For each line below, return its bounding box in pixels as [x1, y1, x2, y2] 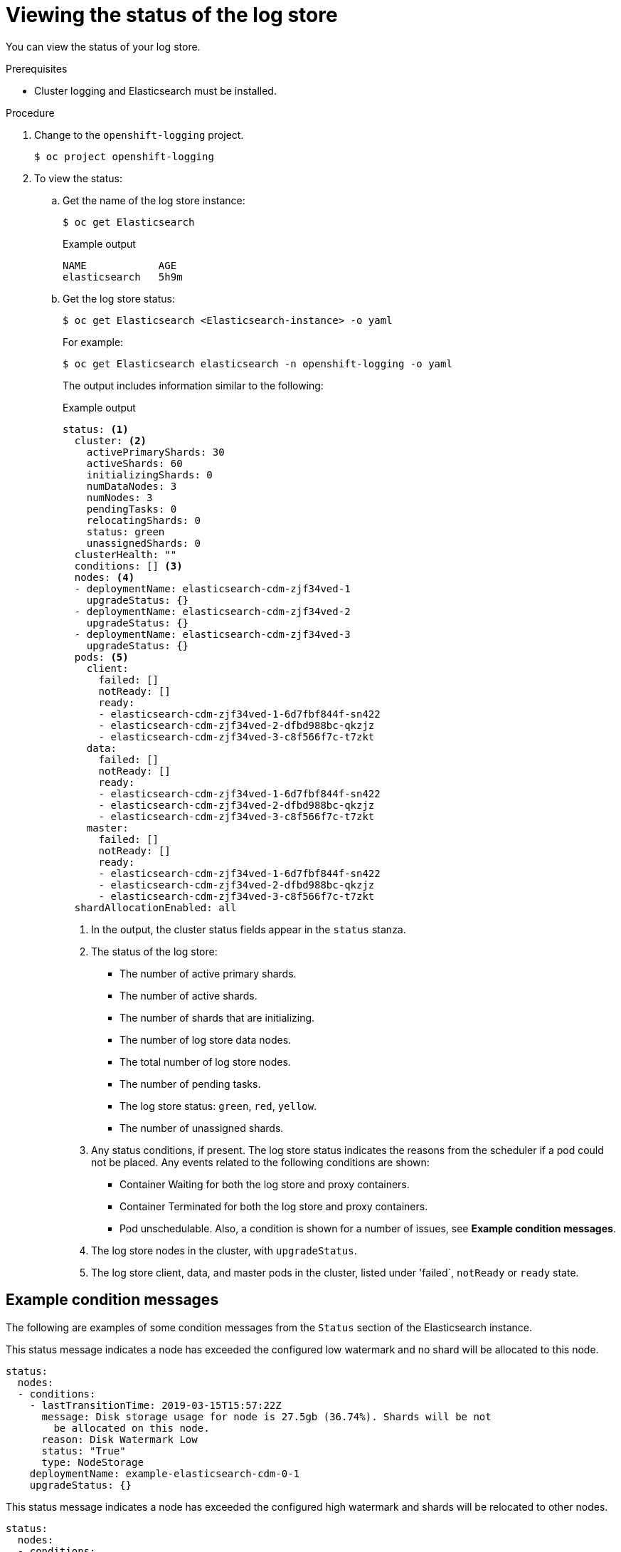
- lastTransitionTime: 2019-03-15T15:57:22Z [29, 1399, 282, 1411]
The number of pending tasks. [120, 1077, 261, 1090]
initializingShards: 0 [86, 468, 213, 481]
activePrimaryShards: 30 [86, 446, 225, 458]
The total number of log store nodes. [120, 1055, 291, 1068]
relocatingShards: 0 [86, 514, 201, 526]
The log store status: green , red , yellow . [120, 1099, 317, 1112]
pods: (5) [74, 651, 129, 663]
